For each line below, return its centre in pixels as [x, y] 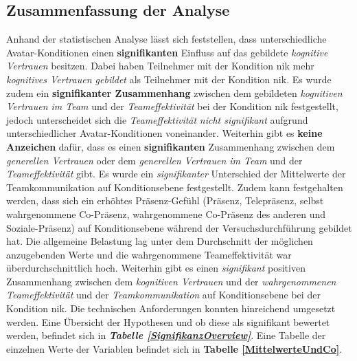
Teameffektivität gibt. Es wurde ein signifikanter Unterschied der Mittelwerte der [176, 174]
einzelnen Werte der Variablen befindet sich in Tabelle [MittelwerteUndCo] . [174, 348]
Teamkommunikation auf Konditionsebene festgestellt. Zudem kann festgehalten [175, 187]
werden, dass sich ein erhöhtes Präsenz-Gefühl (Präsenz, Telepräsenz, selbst [165, 200]
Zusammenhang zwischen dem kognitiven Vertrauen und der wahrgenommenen [171, 281]
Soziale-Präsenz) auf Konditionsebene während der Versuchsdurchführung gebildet [179, 227]
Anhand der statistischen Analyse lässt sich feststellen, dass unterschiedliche [166, 39]
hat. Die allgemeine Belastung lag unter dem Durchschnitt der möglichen [160, 241]
